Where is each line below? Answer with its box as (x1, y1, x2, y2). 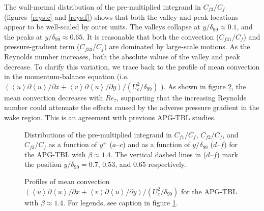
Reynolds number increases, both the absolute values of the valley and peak (4, 51, 240, 61)
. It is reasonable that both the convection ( (82, 31, 219, 42)
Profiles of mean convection (24, 175, 110, 186)
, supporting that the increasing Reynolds (116, 92, 246, 102)
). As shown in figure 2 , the (160, 81, 246, 91)
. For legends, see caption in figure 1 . (63, 197, 178, 207)
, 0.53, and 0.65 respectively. (98, 159, 186, 169)
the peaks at (4, 31, 43, 42)
